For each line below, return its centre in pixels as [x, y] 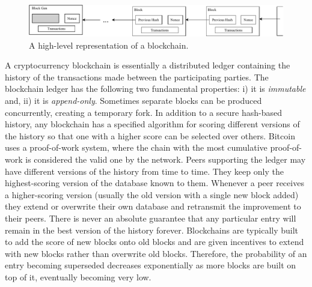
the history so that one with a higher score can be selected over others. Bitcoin [150, 135]
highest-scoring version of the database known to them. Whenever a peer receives [154, 183]
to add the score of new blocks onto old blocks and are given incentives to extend [154, 242]
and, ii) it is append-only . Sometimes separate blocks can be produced [133, 100]
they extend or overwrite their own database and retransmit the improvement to [153, 206]
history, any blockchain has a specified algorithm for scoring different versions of [152, 124]
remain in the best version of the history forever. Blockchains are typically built [152, 230]
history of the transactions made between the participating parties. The [137, 77]
